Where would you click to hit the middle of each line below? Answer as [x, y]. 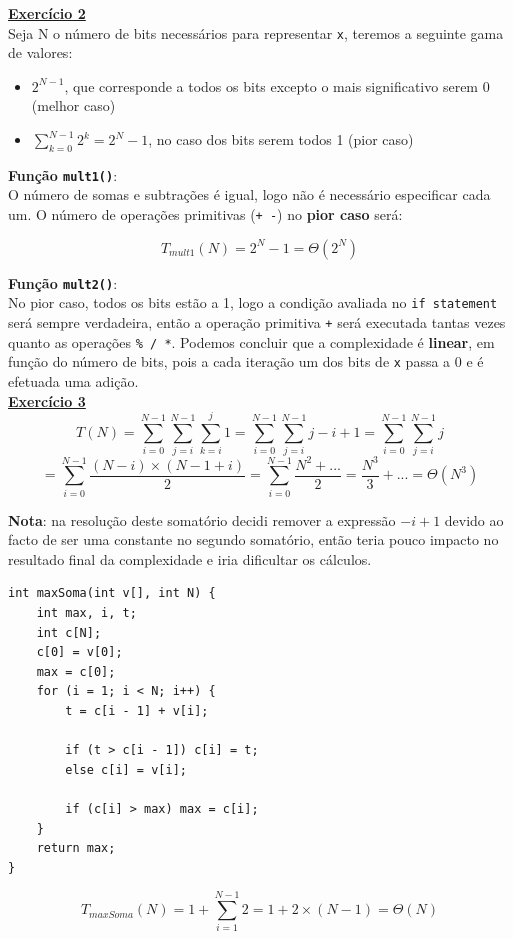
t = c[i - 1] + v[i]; [137, 710]
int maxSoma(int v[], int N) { [112, 593]
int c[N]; [69, 632]
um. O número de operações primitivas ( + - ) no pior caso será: [205, 214]
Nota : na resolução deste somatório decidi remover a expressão [202, 519]
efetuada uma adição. [73, 381]
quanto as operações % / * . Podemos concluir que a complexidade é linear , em [251, 341]
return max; [76, 848]
